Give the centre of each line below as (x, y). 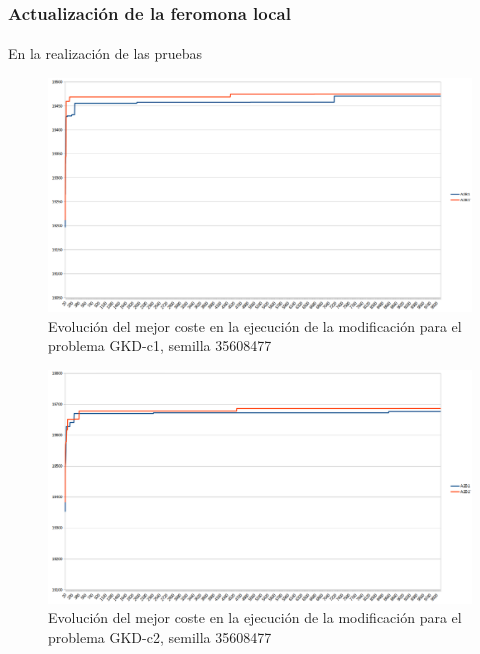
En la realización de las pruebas (105, 53)
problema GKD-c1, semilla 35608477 (160, 345)
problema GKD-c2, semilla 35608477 (160, 636)
